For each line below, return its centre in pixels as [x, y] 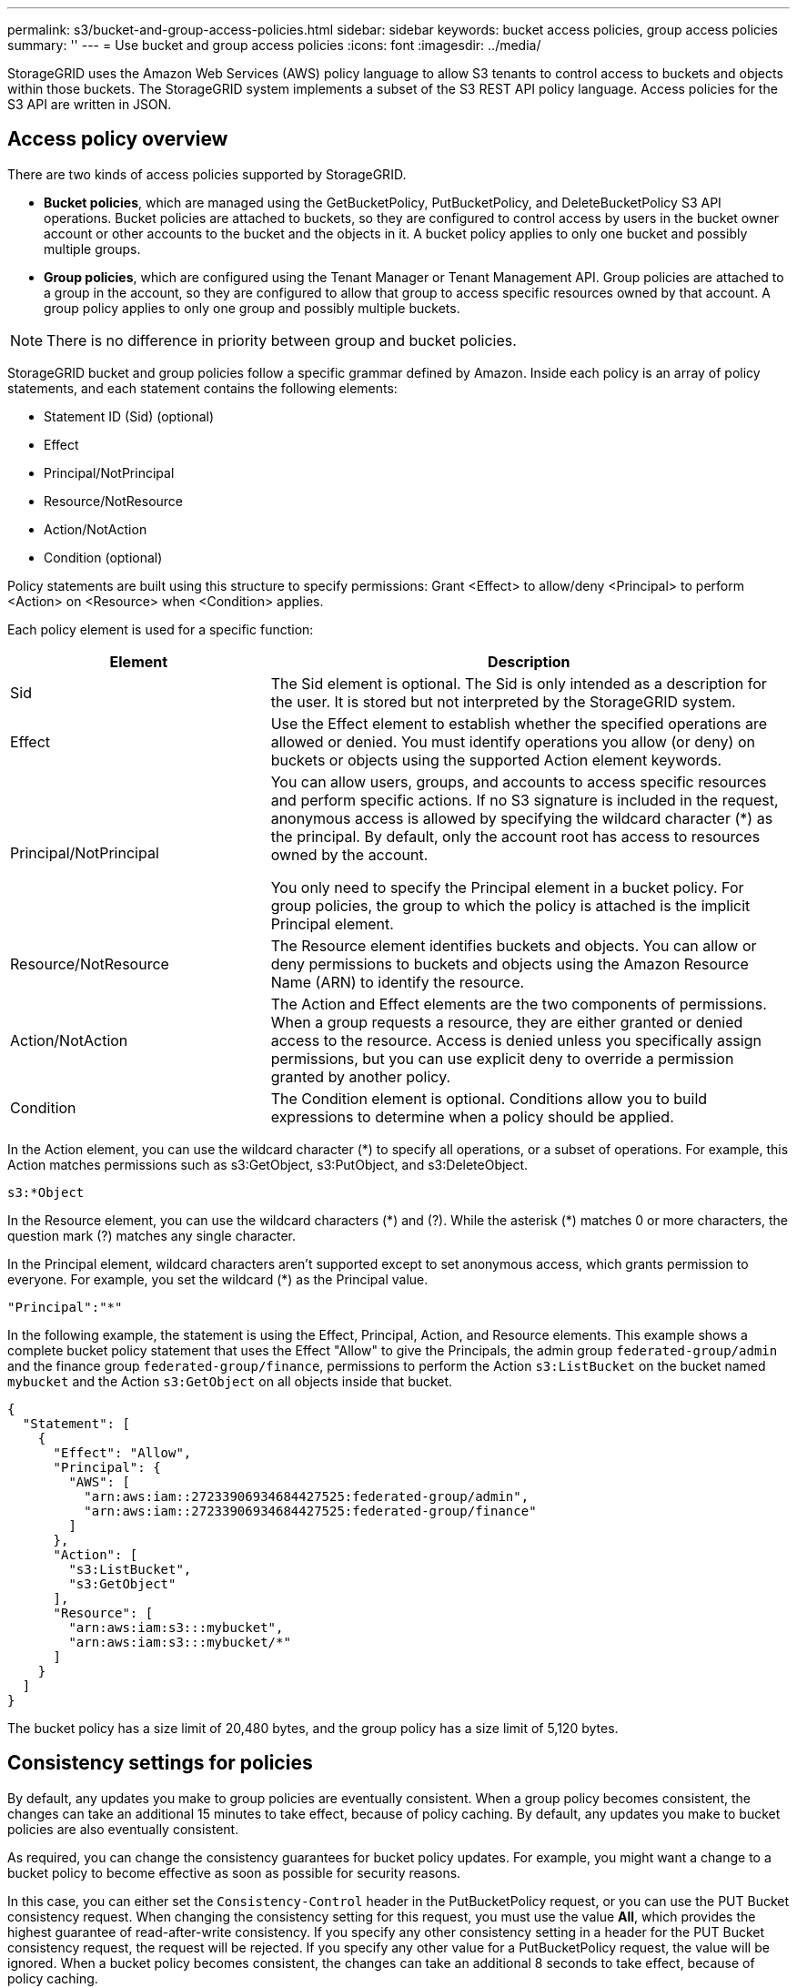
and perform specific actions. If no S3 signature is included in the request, [525, 800]
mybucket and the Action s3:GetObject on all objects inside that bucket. [230, 1381]
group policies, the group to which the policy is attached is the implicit [510, 905]
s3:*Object [46, 1192]
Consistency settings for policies [160, 1763]
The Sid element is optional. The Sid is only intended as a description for [519, 683]
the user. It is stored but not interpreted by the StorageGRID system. [503, 701]
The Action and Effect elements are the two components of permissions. [519, 1004]
